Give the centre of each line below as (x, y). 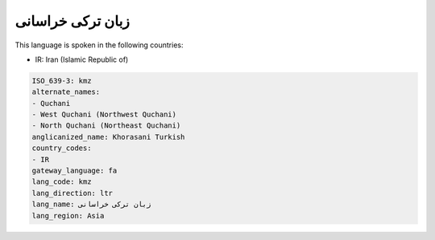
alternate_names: (66, 92)
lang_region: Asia (68, 216)
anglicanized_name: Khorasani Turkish (108, 137)
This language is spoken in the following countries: (99, 45)
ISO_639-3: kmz (62, 81)
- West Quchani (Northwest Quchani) (104, 115)
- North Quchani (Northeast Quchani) (106, 126)
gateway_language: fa (75, 171)
